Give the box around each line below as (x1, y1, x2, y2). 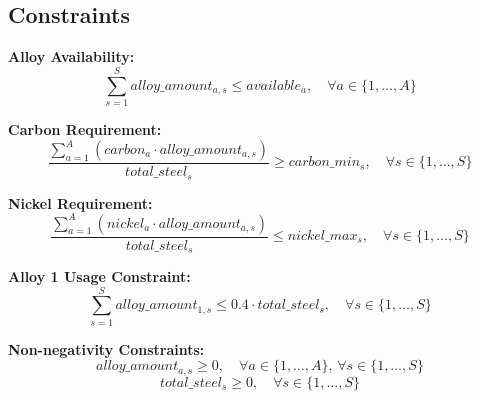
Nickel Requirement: (8, 192, 153, 213)
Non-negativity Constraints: (8, 338, 205, 359)
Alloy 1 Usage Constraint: (8, 266, 191, 287)
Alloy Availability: (8, 46, 135, 67)
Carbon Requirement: (8, 118, 162, 139)
